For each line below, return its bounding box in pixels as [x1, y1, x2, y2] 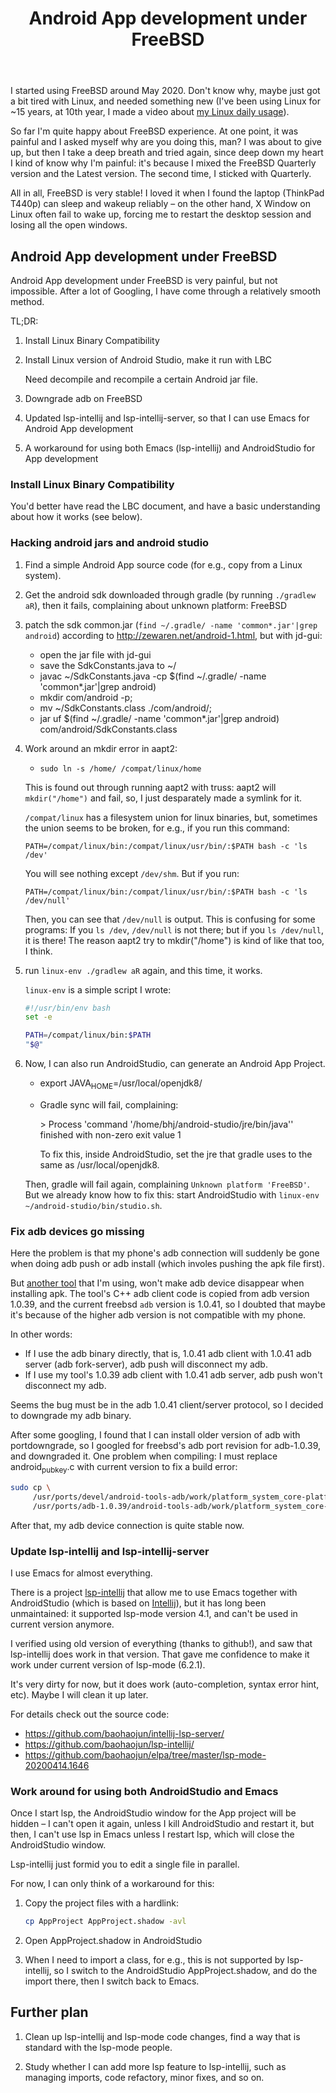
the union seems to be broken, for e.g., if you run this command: [24, 822, 290, 834]
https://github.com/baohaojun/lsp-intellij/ [24, 1738, 195, 1750]
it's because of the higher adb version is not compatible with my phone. [10, 1309, 307, 1321]
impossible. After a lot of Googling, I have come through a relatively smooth [10, 285, 322, 297]
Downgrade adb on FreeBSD [24, 393, 143, 404]
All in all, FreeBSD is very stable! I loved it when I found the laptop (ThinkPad [10, 187, 325, 199]
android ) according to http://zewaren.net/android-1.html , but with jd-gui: [24, 629, 323, 641]
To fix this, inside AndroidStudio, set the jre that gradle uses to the [39, 1148, 313, 1160]
